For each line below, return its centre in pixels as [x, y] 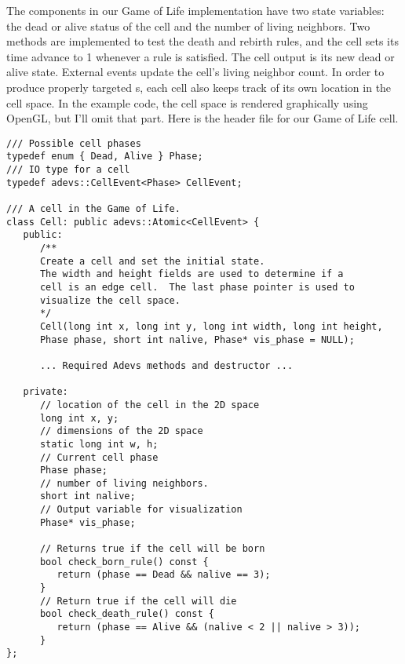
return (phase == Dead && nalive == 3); [164, 575]
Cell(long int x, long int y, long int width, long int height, [211, 326]
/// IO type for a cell [68, 170]
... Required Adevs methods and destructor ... [166, 365]
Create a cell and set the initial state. [152, 261]
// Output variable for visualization [141, 510]
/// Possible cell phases [74, 143]
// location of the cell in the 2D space [150, 405]
